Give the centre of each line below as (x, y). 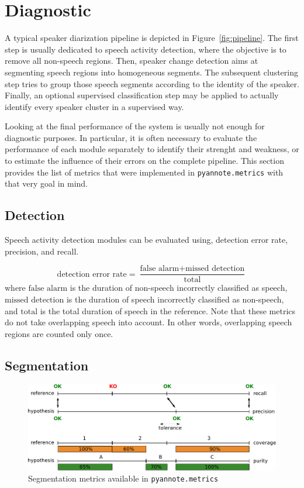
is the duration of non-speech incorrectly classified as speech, (179, 288)
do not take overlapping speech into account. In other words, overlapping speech (148, 322)
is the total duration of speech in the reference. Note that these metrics (168, 310)
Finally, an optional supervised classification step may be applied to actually (142, 95)
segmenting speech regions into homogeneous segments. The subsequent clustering (151, 72)
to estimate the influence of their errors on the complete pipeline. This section (144, 161)
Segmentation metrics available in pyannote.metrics (123, 478)
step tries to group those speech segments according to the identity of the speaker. (152, 83)
